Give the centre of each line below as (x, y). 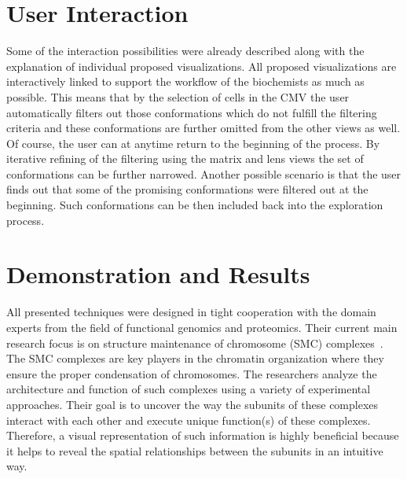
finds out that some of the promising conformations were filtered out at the (187, 189)
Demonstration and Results (158, 274)
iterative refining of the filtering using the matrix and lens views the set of (185, 158)
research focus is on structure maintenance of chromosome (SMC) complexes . (195, 343)
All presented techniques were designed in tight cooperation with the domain (191, 312)
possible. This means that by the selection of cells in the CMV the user (178, 96)
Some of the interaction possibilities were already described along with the (185, 51)
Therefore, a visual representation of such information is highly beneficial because (203, 435)
